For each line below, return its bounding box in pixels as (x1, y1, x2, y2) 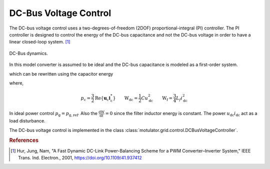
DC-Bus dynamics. (9, 50, 48, 56)
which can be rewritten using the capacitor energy (9, 70, 113, 77)
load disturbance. (9, 118, 46, 124)
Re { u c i (94, 95, 111, 102)
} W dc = (112, 95, 138, 102)
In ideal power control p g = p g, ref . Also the (9, 110, 97, 117)
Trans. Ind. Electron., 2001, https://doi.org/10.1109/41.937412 (18, 155, 142, 160)
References (9, 137, 39, 144)
